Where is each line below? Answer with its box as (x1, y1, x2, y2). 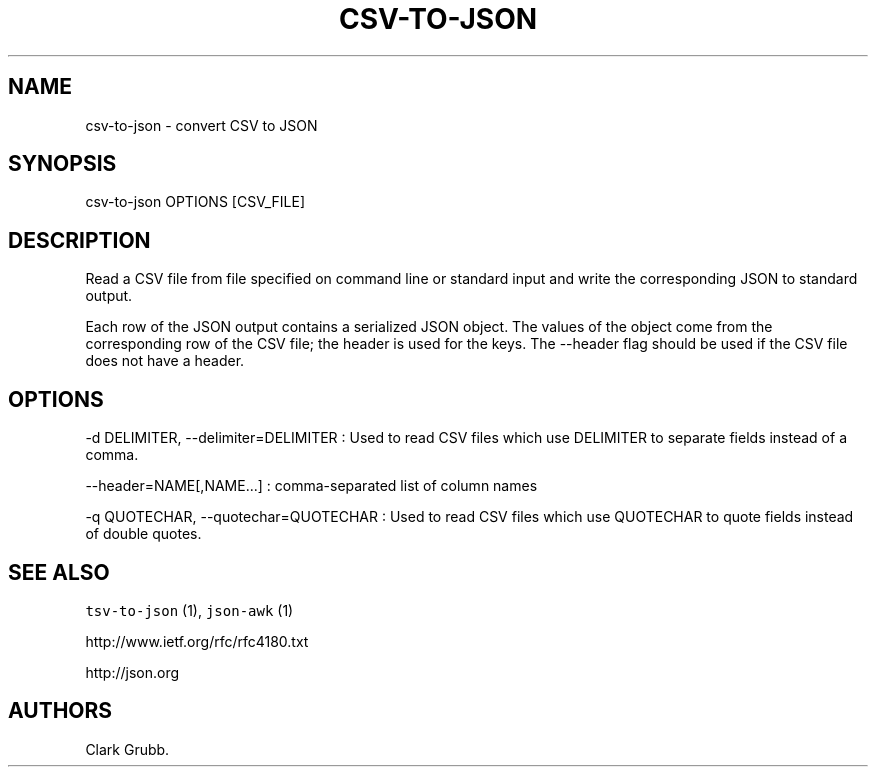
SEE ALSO (8, 559, 110, 585)
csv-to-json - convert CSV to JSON (85, 116, 318, 134)
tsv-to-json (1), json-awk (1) (85, 601, 294, 619)
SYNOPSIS (8, 151, 117, 177)
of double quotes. (85, 525, 202, 543)
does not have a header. (85, 352, 245, 370)
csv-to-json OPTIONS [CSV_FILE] (85, 193, 305, 211)
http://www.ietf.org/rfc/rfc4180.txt (85, 632, 309, 650)
